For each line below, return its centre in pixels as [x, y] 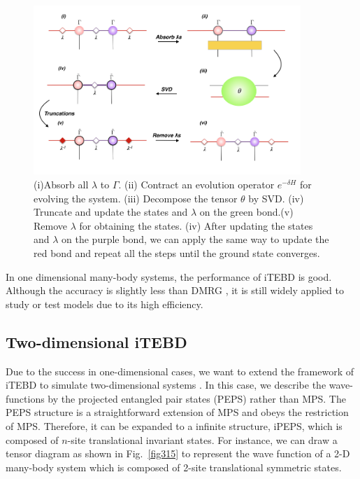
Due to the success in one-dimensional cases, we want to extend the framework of [180, 371]
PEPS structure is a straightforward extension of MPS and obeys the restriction [177, 412]
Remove [51, 225]
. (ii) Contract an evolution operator [196, 184]
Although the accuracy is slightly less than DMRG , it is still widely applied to [175, 290]
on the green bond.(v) [246, 212]
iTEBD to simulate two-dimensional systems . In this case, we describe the [166, 385]
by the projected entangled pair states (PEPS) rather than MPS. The [197, 398]
